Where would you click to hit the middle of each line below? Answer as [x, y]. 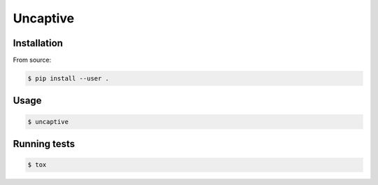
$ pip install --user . [69, 78]
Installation [38, 43]
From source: [32, 60]
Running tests [44, 144]
